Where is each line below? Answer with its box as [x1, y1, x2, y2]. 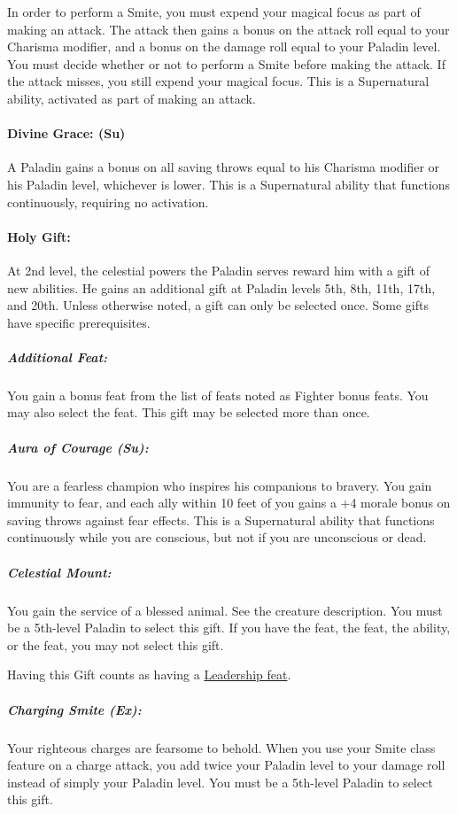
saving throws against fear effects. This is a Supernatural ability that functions [7, 510, 435, 529]
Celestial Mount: [7, 562, 112, 581]
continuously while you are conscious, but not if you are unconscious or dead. [7, 528, 427, 547]
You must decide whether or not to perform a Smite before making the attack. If [7, 54, 445, 73]
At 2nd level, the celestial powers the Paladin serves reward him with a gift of [7, 260, 430, 279]
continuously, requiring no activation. [7, 192, 209, 211]
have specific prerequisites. [7, 313, 151, 331]
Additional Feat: [7, 347, 108, 366]
